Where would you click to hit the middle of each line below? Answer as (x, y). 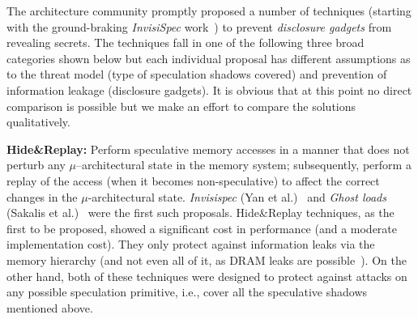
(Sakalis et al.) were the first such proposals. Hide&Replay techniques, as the (200, 213)
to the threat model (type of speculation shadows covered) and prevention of (197, 74)
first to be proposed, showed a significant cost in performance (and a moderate (202, 228)
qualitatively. (38, 122)
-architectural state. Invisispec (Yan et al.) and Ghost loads (237, 196)
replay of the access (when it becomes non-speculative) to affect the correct (193, 180)
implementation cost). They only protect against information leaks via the (191, 244)
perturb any (36, 165)
